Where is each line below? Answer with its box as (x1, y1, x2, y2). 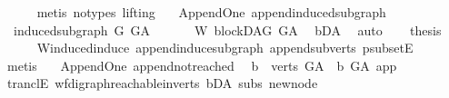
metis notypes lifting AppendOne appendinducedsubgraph (36, 3, 386, 21)
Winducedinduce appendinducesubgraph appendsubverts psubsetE (36, 38, 414, 57)
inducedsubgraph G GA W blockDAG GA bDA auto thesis (13, 20, 442, 39)
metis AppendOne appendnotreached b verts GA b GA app (6, 55, 397, 74)
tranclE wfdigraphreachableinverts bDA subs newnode (6, 73, 318, 93)
